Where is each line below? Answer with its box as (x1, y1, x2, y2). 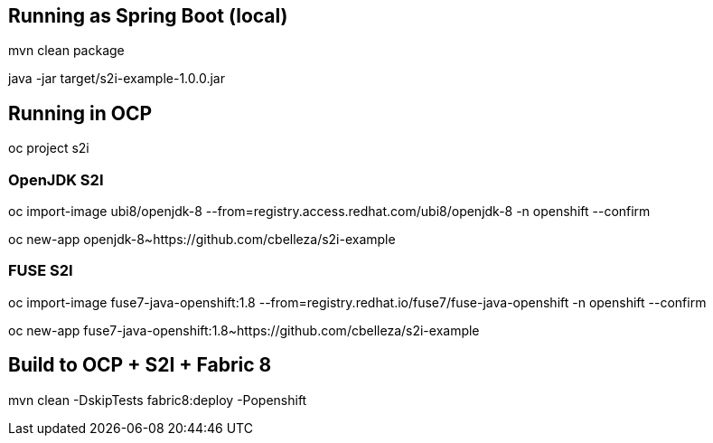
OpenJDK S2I (8, 170, 104, 189)
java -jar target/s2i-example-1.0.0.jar (8, 71, 225, 87)
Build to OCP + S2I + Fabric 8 (8, 353, 272, 377)
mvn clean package (8, 42, 125, 59)
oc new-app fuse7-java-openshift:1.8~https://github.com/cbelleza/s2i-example (8, 322, 480, 338)
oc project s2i (8, 140, 89, 156)
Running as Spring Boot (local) (8, 5, 288, 27)
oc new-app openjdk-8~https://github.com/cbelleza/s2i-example (8, 231, 396, 248)
